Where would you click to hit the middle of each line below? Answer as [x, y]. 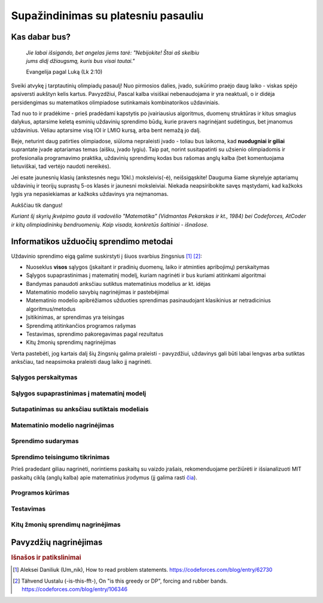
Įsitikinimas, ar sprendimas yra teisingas [75, 317]
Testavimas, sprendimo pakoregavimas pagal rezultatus [95, 334]
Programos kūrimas [40, 493]
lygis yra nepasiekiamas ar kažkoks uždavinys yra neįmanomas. [90, 194]
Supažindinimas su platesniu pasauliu [107, 16]
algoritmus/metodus [51, 309]
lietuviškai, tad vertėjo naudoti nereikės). [61, 166]
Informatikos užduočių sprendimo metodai [92, 242]
